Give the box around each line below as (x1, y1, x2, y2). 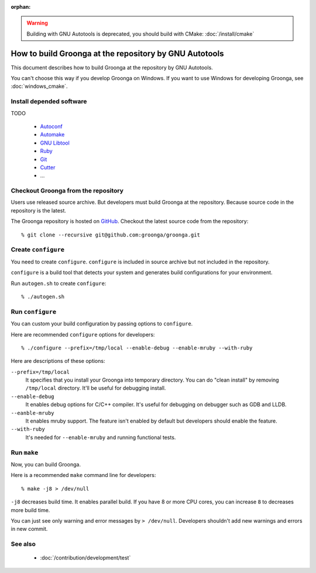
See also (11, 540, 36, 548)
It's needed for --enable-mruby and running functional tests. (25, 434, 176, 441)
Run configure (11, 307, 57, 315)
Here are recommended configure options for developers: (11, 331, 155, 338)
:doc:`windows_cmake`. (11, 83, 68, 90)
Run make (11, 448, 39, 457)
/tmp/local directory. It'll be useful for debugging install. (25, 385, 166, 392)
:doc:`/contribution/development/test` (40, 554, 131, 561)
